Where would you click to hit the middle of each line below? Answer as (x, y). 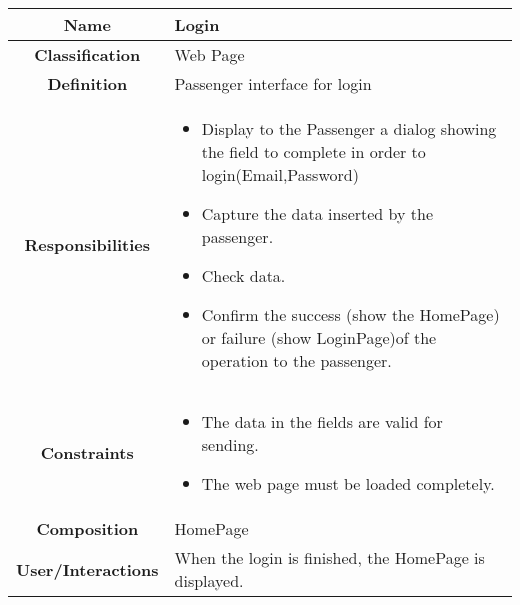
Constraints (87, 452)
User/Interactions (87, 569)
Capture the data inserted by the (317, 213)
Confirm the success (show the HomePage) (350, 314)
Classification (87, 54)
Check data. (243, 275)
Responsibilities (87, 244)
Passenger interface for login (273, 83)
